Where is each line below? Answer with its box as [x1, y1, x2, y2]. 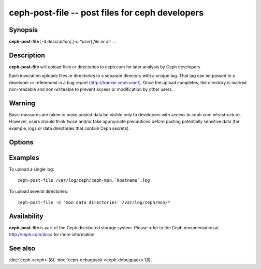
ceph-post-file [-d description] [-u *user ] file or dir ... [9, 39, 116, 45]
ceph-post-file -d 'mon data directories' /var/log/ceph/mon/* [17, 199, 171, 205]
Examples [9, 153, 40, 162]
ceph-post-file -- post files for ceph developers [9, 7, 204, 18]
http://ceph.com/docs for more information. [9, 232, 96, 237]
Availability [9, 212, 43, 220]
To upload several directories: [9, 188, 69, 194]
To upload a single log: [9, 166, 54, 172]
